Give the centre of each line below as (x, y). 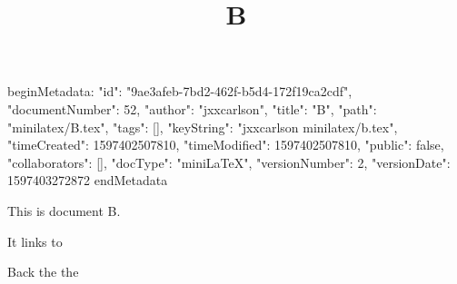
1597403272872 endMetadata (88, 180)
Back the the (43, 272)
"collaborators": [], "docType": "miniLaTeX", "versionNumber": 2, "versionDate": (229, 162)
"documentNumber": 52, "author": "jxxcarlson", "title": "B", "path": (192, 108)
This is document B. (64, 210)
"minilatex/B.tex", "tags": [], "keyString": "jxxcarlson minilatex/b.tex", (203, 127)
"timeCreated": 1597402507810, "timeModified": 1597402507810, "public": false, (226, 145)
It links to (35, 241)
